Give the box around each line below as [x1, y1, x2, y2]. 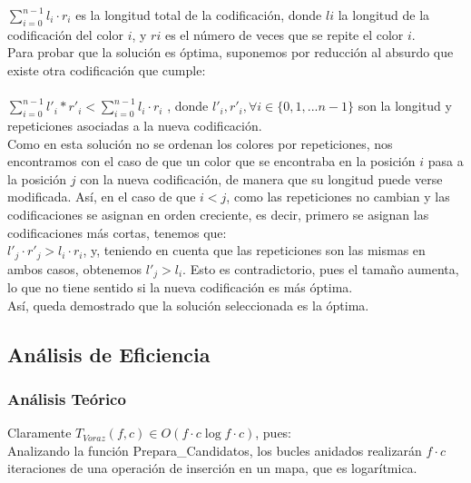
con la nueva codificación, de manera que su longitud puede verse [80, 169, 443, 188]
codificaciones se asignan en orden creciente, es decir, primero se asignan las [7, 204, 429, 223]
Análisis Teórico [7, 387, 126, 409]
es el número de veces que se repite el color [164, 25, 404, 44]
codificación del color [7, 25, 123, 44]
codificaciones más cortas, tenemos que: [7, 222, 227, 241]
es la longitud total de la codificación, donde [75, 5, 322, 24]
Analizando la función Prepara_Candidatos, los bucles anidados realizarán [7, 440, 422, 459]
